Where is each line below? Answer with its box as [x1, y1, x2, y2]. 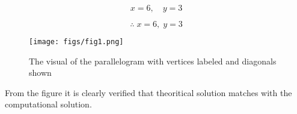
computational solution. [5, 98, 92, 110]
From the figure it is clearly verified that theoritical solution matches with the [5, 86, 292, 98]
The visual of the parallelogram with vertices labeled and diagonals [29, 54, 277, 67]
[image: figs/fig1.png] [29, 38, 124, 46]
